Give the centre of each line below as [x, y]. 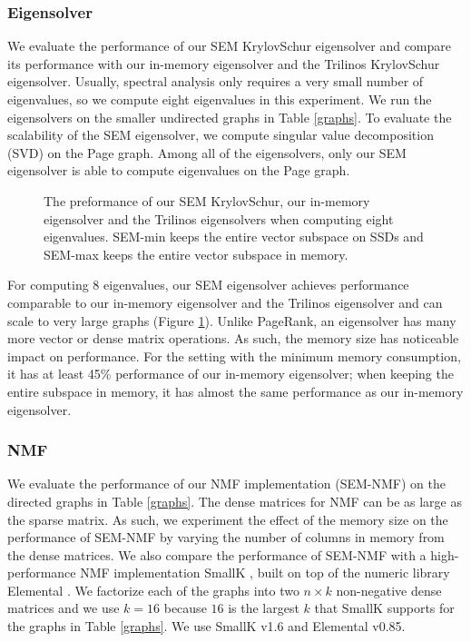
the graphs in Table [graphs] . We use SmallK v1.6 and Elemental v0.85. [206, 626]
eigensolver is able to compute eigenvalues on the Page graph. [179, 170]
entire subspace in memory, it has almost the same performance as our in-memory [235, 391]
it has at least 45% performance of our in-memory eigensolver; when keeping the [231, 374]
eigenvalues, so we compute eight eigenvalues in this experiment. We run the [220, 99]
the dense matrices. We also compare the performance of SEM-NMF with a [217, 554]
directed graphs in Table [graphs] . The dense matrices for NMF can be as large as [235, 501]
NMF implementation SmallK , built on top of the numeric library [265, 573]
